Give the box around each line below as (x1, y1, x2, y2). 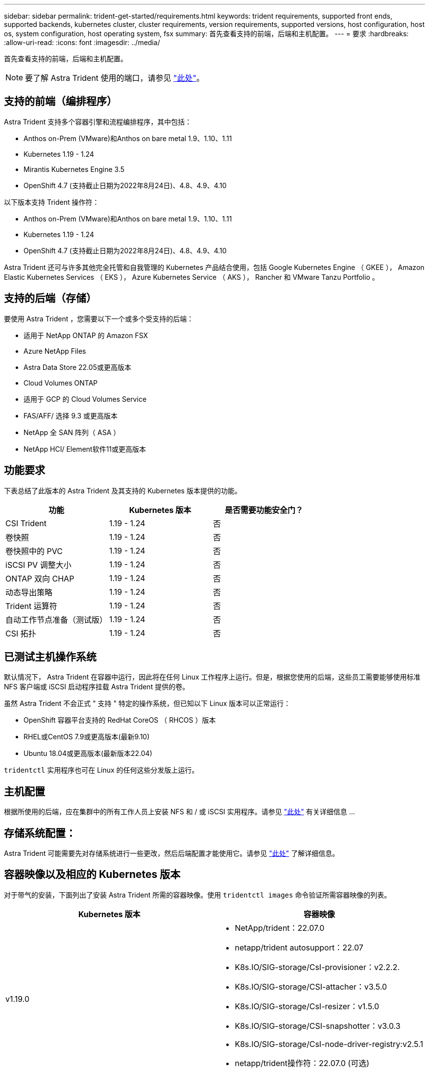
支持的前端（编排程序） (4, 95, 117, 108)
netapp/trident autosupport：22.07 (235, 942, 363, 952)
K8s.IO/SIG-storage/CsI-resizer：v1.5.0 (235, 1001, 380, 1011)
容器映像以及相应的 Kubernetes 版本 (4, 868, 181, 881)
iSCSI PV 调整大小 (5, 559, 71, 570)
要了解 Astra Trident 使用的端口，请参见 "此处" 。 (25, 73, 205, 83)
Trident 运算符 (5, 601, 57, 611)
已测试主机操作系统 (4, 650, 96, 663)
